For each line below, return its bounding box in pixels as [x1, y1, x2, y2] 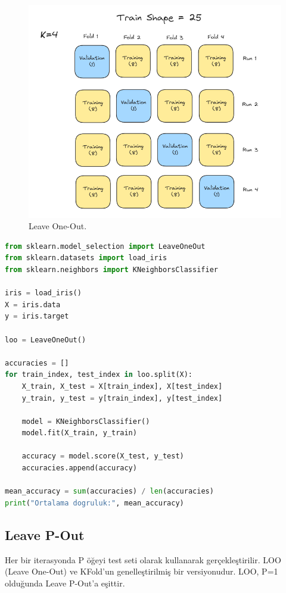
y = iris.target [5, 312, 69, 321]
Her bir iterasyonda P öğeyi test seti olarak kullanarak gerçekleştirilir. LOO [5, 553, 281, 566]
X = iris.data [5, 300, 61, 309]
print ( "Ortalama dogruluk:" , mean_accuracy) [5, 498, 184, 507]
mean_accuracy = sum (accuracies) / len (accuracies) [5, 487, 214, 496]
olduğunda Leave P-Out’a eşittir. [5, 576, 125, 589]
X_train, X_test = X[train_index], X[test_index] [21, 382, 223, 391]
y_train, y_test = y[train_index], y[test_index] [21, 394, 223, 402]
